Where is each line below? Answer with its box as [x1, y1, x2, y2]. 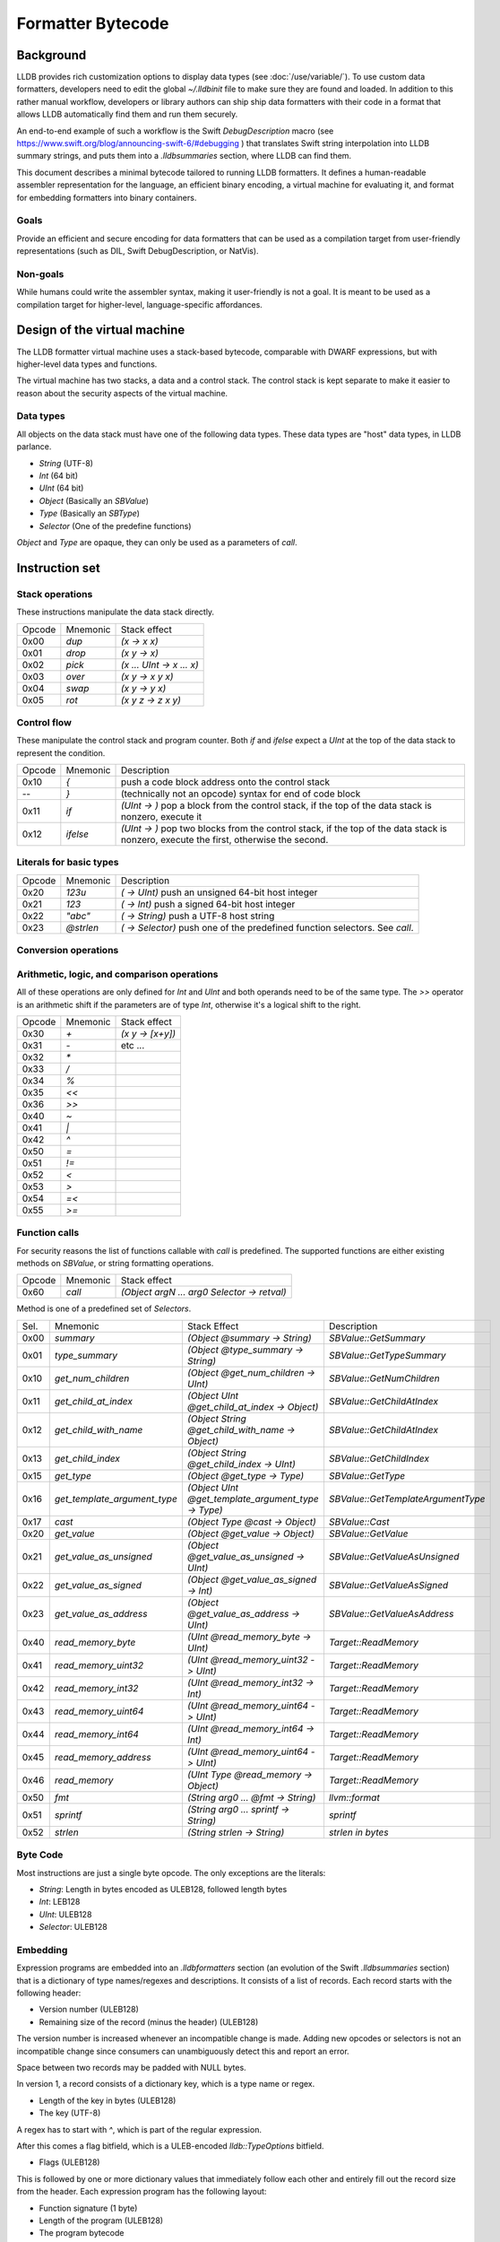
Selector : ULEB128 [39, 1922, 108, 1933]
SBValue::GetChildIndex [328, 1452, 430, 1464]
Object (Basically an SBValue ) [39, 495, 150, 506]
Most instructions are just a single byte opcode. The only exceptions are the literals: [16, 1867, 326, 1878]
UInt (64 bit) [39, 482, 84, 493]
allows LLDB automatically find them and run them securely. [16, 109, 238, 120]
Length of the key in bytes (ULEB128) [39, 2095, 177, 2106]
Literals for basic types [16, 856, 119, 869]
